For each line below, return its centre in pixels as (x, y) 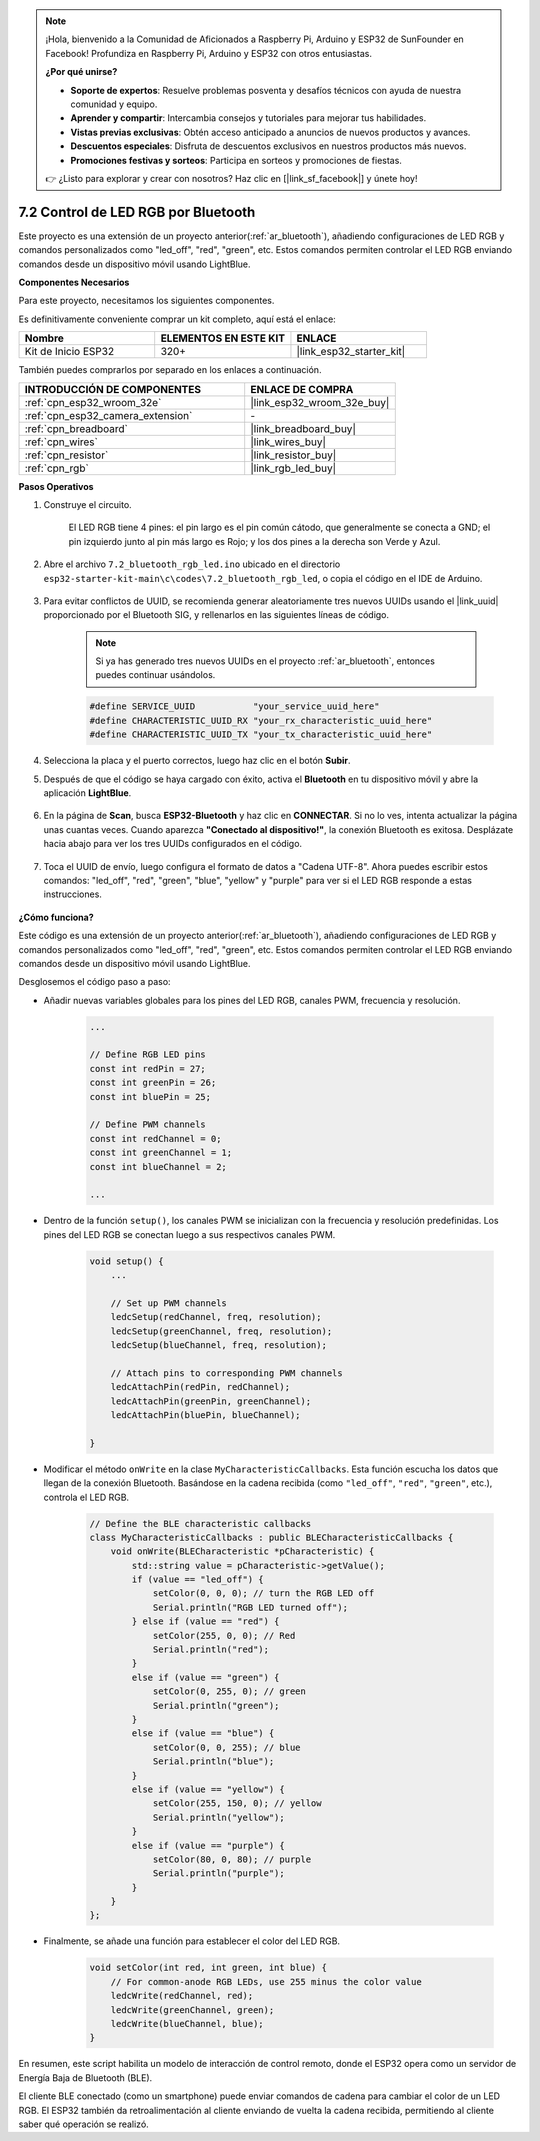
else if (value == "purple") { (208, 1845)
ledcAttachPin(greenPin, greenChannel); (211, 1401)
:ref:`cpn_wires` (61, 442)
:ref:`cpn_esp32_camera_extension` (108, 415)
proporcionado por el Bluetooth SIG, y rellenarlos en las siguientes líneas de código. (216, 615)
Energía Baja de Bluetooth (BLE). (85, 2077)
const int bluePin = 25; (150, 1096)
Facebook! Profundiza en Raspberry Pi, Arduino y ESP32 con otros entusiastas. (208, 53)
